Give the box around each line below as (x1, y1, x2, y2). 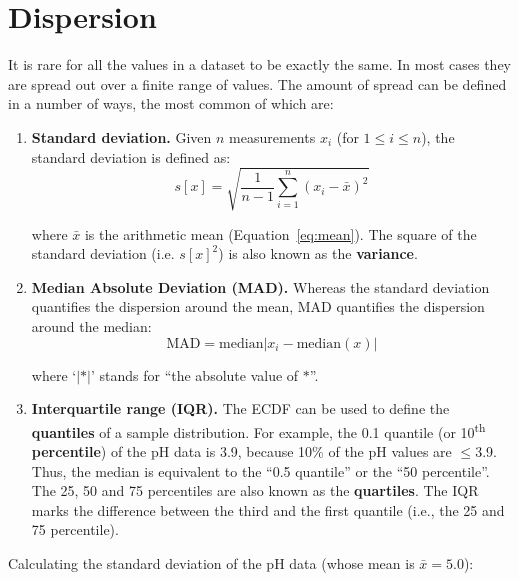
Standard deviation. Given (31, 126, 212, 147)
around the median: (31, 316, 152, 337)
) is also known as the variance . (218, 243, 418, 264)
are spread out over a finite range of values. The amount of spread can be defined (8, 73, 507, 94)
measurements (229, 126, 316, 147)
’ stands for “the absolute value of (90, 364, 299, 385)
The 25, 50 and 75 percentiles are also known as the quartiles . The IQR (31, 480, 479, 501)
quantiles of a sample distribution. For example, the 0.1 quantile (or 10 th (31, 418, 486, 442)
